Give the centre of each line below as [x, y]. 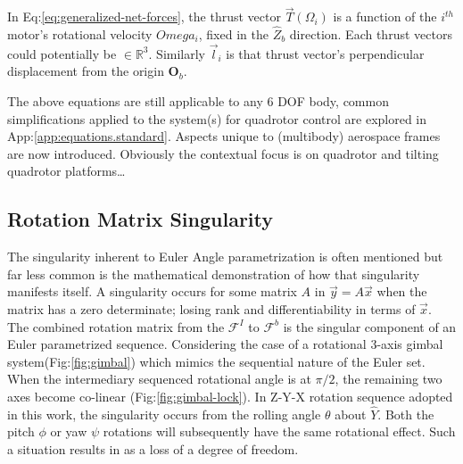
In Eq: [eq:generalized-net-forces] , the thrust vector [144, 17]
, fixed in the [233, 34]
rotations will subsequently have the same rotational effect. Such [279, 431]
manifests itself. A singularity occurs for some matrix [152, 291]
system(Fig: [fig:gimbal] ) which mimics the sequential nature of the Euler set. [216, 361]
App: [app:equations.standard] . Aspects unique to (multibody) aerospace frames [224, 136]
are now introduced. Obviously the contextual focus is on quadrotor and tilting [223, 153]
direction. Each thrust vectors [371, 34]
